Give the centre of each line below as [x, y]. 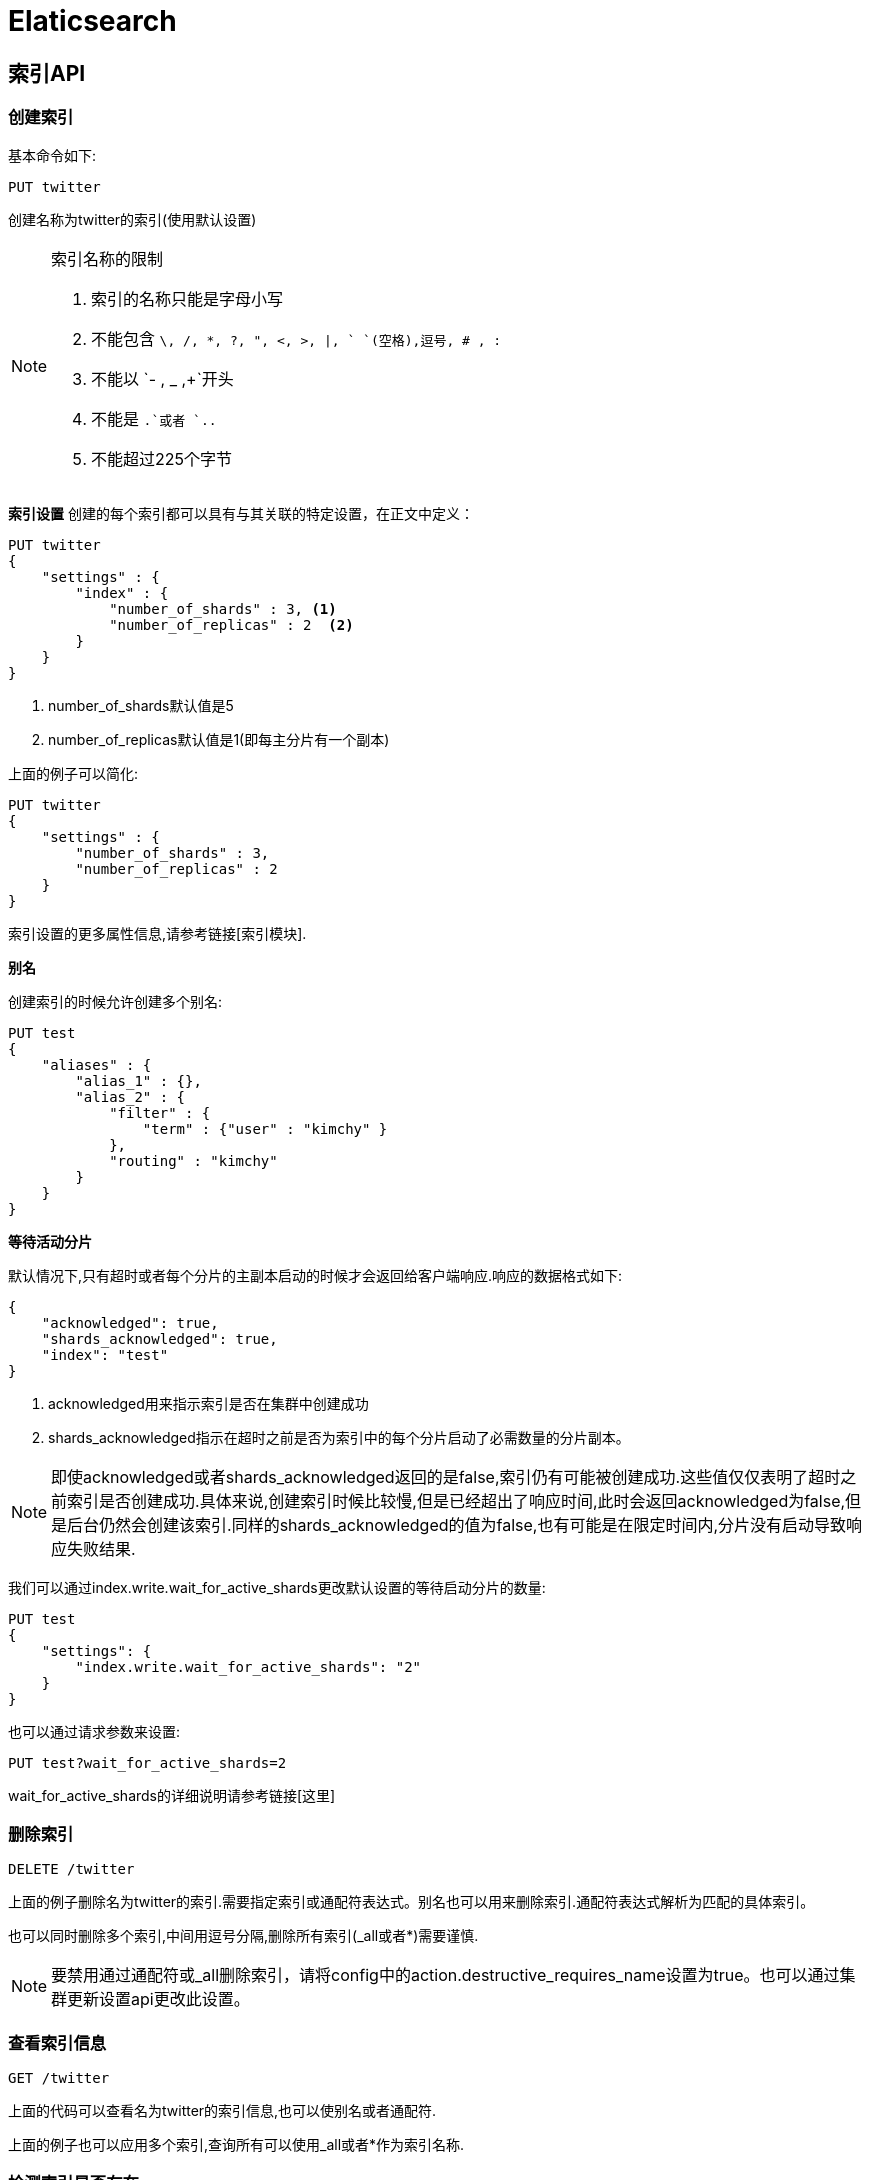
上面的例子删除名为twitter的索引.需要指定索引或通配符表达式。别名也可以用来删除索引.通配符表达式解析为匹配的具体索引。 [411, 1902]
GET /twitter [59, 2078]
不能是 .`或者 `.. [154, 418]
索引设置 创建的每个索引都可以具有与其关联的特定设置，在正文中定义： [241, 513]
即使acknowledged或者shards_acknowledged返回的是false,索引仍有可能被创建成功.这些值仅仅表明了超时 [446, 1476]
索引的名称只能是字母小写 [187, 298]
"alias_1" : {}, [138, 1080]
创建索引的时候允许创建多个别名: [115, 1001]
